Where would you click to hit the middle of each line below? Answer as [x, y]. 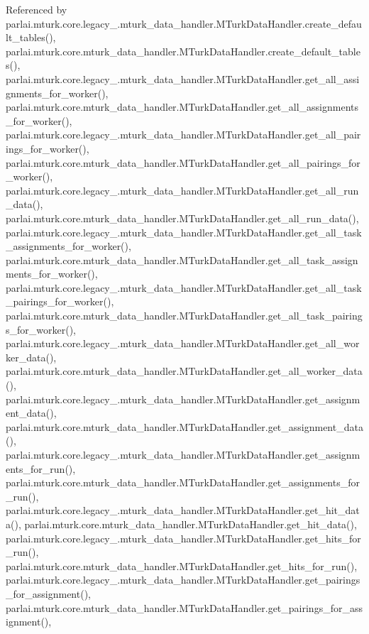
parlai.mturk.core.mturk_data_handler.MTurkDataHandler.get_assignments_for [183, 482]
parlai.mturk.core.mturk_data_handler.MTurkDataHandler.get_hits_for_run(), [182, 565]
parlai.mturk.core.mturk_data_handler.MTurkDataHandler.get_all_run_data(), [182, 218]
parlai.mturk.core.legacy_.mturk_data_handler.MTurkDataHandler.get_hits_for [183, 538]
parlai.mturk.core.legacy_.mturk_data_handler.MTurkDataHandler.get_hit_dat [183, 510]
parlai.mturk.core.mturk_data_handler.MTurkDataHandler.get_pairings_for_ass [184, 607]
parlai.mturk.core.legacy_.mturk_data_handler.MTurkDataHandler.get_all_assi [183, 78]
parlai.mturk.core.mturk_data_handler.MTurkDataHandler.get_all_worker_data [184, 371]
